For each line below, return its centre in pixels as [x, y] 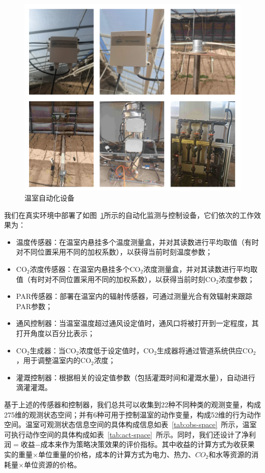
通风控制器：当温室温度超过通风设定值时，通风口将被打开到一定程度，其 [137, 323]
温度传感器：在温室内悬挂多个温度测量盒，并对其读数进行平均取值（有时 [137, 242]
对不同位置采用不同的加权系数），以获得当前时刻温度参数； [114, 252]
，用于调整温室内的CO [54, 360]
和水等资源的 [230, 454]
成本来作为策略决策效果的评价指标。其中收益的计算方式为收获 [144, 444]
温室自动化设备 [49, 198]
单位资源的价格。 [52, 464]
